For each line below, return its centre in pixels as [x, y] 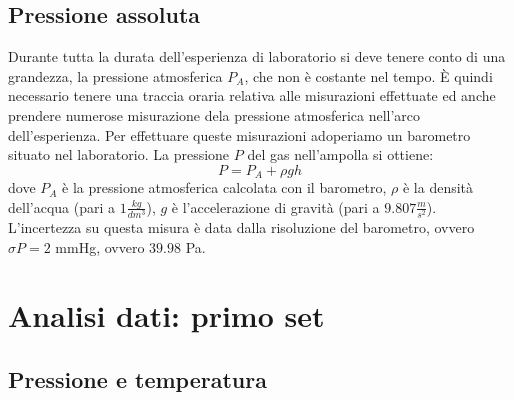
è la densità [438, 187]
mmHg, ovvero [100, 246]
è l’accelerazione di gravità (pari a [275, 206]
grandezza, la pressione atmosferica [115, 75]
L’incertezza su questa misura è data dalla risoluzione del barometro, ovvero [241, 226]
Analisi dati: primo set [166, 315]
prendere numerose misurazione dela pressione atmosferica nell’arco [214, 114]
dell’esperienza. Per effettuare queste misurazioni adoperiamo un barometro [239, 134]
